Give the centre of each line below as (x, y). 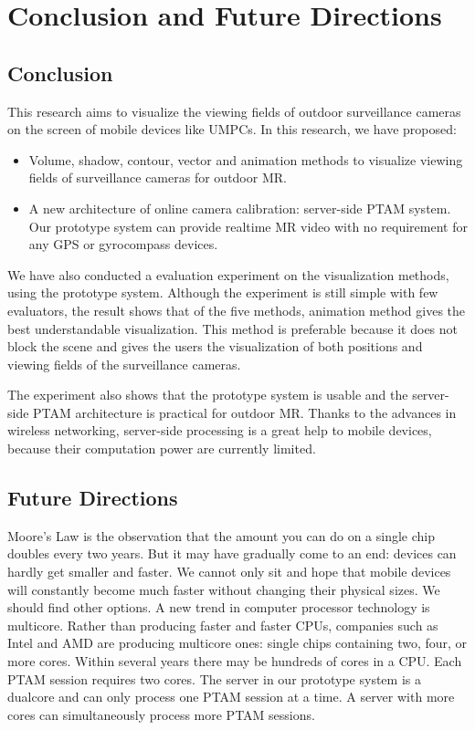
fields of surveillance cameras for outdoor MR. (158, 177)
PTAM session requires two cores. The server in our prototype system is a (214, 678)
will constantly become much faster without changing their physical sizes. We (224, 589)
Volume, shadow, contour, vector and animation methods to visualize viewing (246, 159)
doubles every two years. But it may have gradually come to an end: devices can (232, 553)
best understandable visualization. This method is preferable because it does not (233, 328)
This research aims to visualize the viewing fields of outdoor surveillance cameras (234, 111)
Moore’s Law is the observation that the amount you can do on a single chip (222, 535)
